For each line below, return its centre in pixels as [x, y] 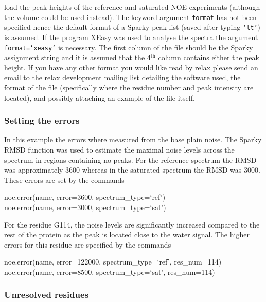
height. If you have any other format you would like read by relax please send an [131, 67]
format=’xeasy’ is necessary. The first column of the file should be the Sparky [129, 47]
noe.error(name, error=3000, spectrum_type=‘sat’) [85, 207]
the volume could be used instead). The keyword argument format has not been [130, 17]
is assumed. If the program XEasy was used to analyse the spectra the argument [131, 37]
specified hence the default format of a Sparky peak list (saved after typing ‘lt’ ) [132, 27]
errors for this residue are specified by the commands [88, 244]
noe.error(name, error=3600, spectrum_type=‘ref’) [85, 197]
